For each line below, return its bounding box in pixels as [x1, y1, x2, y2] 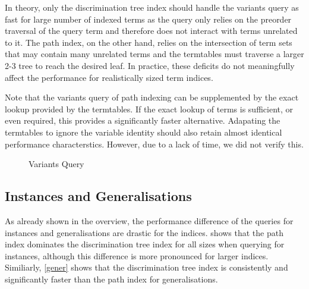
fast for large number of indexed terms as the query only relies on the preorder [5, 12, 292, 25]
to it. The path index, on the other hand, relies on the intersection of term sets [5, 36, 292, 48]
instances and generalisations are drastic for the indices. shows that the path [5, 226, 283, 238]
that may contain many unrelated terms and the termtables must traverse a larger [5, 48, 304, 60]
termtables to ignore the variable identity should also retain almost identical [5, 125, 282, 138]
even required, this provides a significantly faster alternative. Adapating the [5, 114, 280, 127]
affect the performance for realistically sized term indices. [5, 71, 213, 83]
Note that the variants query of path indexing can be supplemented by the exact [5, 91, 299, 103]
